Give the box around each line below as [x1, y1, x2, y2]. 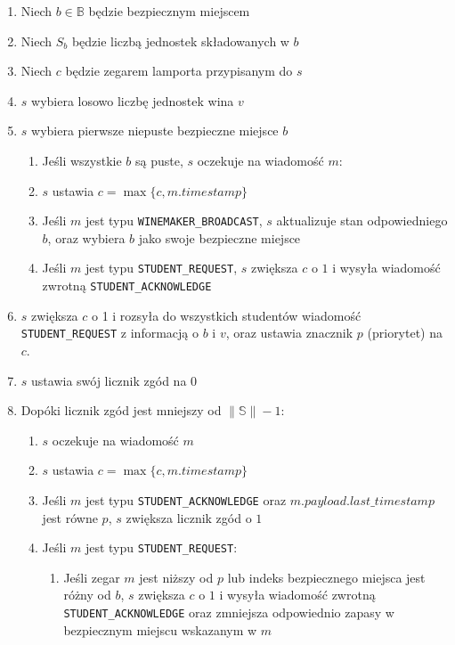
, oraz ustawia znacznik [225, 323, 353, 342]
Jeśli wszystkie [42, 151, 122, 169]
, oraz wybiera [47, 228, 126, 247]
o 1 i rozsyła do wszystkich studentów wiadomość [91, 306, 362, 324]
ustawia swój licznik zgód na [31, 371, 187, 389]
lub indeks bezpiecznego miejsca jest [227, 567, 426, 586]
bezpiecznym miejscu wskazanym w [63, 620, 257, 639]
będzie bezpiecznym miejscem [88, 2, 250, 20]
